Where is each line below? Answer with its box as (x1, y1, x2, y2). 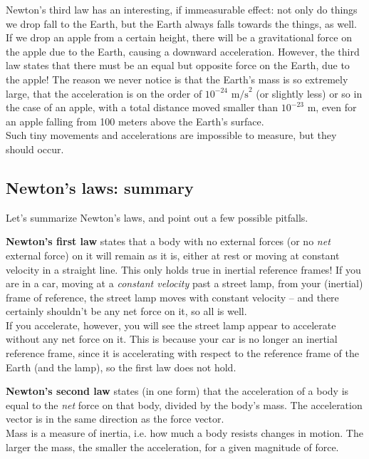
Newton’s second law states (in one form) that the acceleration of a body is (6, 383, 349, 398)
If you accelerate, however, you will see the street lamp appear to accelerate (6, 317, 336, 332)
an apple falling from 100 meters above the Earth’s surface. (6, 113, 264, 128)
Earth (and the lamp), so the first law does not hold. (6, 359, 237, 374)
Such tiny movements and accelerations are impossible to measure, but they (6, 128, 337, 143)
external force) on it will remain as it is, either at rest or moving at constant (6, 247, 340, 262)
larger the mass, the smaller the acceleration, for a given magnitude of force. (6, 439, 339, 454)
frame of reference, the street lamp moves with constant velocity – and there (6, 289, 339, 304)
